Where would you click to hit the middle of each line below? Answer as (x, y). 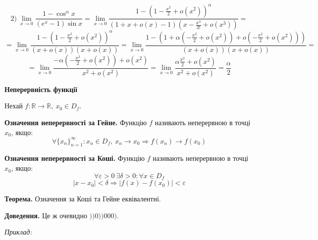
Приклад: (18, 232)
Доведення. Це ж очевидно (46, 215)
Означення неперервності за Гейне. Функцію (76, 122)
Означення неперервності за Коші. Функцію (75, 158)
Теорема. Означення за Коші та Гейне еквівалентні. (83, 199)
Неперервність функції (41, 89)
